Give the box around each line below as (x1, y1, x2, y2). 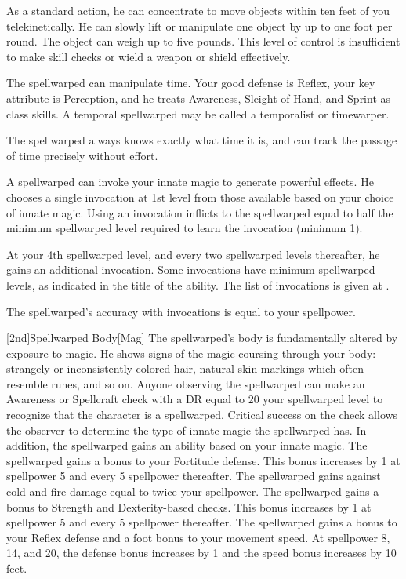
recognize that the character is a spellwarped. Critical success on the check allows (6, 406, 398, 423)
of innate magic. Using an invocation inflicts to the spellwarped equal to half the (6, 204, 393, 220)
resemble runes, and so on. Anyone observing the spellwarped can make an (6, 375, 365, 391)
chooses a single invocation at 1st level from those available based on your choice (6, 188, 394, 205)
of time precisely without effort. (6, 147, 158, 163)
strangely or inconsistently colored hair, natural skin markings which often (6, 360, 364, 377)
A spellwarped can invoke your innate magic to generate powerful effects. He (6, 173, 374, 190)
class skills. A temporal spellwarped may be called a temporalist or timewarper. (6, 105, 390, 122)
